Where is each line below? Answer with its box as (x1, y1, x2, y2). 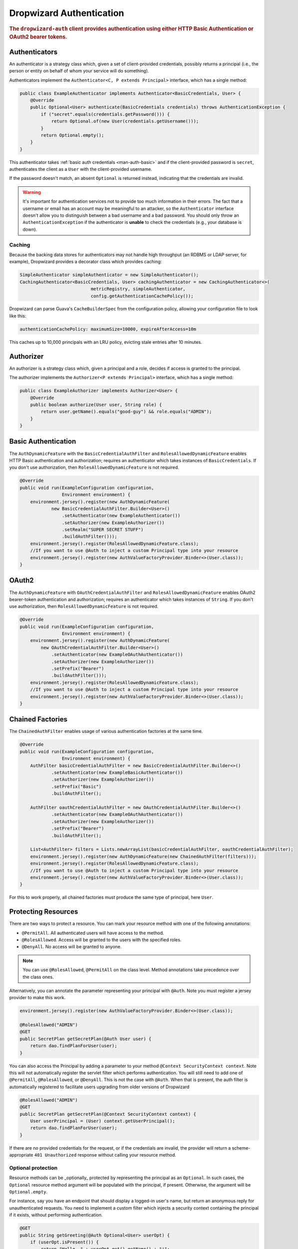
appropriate (9, 1152, 33, 1158)
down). (22, 226, 37, 232)
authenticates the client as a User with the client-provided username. (9, 166, 152, 172)
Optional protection (9, 1164, 57, 1171)
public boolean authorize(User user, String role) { (30, 402, 162, 407)
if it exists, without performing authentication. (9, 1212, 103, 1218)
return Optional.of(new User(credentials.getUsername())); (51, 118, 199, 124)
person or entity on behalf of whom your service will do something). (9, 68, 149, 74)
